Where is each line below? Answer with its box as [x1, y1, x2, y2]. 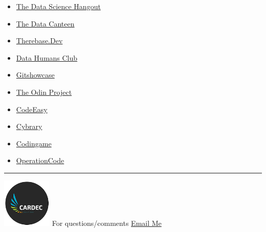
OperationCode [16, 155, 64, 166]
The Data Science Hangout [16, 1, 101, 11]
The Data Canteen [16, 18, 75, 29]
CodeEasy [16, 104, 48, 114]
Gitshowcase [16, 69, 55, 80]
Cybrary [16, 121, 42, 132]
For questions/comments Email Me [52, 217, 162, 228]
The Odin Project [16, 86, 72, 97]
